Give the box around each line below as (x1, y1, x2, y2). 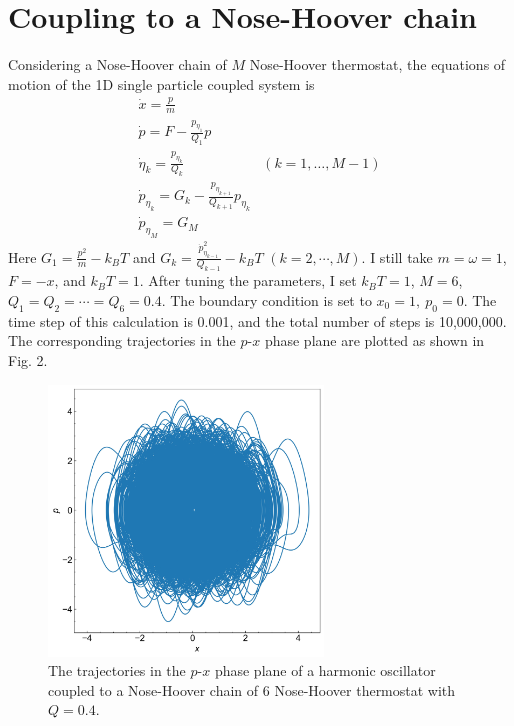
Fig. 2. (8, 350, 48, 370)
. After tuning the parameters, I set (139, 270, 357, 291)
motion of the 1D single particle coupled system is (8, 73, 315, 94)
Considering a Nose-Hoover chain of (8, 54, 227, 75)
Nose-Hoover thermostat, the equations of (249, 54, 506, 75)
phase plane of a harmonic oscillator (214, 660, 436, 681)
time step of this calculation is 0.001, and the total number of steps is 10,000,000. (8, 310, 507, 331)
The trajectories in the (48, 660, 186, 681)
